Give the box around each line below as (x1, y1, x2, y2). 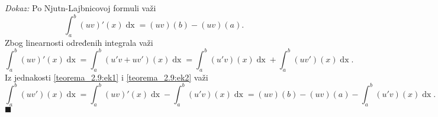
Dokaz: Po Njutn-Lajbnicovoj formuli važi (5, 2, 156, 14)
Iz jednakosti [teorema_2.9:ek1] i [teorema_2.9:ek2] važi (5, 71, 208, 83)
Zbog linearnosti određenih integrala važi (5, 36, 153, 48)
